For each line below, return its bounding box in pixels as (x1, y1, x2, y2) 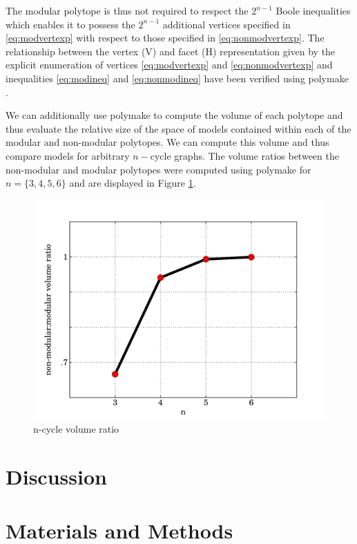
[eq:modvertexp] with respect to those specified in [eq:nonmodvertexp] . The (6, 30, 325, 45)
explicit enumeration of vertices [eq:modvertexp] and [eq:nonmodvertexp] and (6, 57, 333, 72)
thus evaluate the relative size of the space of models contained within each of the (6, 121, 351, 135)
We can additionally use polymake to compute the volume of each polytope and (6, 108, 343, 122)
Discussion (6, 462, 107, 491)
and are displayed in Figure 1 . (69, 176, 196, 190)
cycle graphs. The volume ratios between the (150, 148, 339, 162)
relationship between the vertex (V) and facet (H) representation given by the (6, 44, 336, 58)
